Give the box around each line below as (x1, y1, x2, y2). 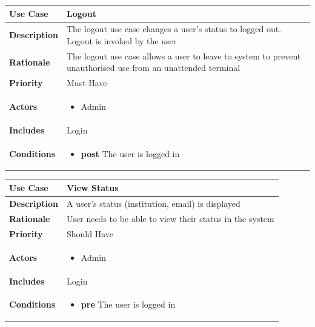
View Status (67, 181, 119, 194)
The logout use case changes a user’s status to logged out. (67, 22, 282, 35)
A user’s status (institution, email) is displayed (67, 197, 240, 210)
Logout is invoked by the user (67, 34, 177, 47)
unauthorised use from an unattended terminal (67, 61, 240, 74)
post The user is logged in (81, 147, 180, 160)
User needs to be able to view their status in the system (67, 212, 274, 225)
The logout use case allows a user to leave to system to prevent (67, 49, 301, 62)
